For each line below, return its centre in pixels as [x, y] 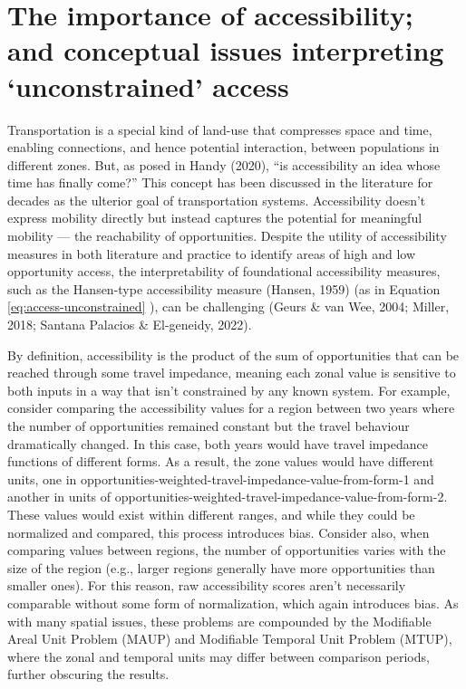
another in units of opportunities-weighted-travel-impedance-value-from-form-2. [228, 497]
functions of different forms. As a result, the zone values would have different [221, 461]
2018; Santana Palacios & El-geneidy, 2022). [130, 325]
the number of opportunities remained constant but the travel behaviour [209, 426]
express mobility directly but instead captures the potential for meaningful [215, 218]
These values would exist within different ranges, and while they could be [211, 514]
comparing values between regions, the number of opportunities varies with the [227, 550]
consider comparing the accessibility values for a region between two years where [231, 408]
